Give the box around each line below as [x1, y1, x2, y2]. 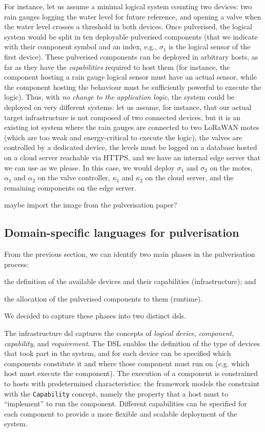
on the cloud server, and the [145, 172, 234, 183]
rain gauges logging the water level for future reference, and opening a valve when [4, 11, 261, 22]
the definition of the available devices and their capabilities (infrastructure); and [4, 276, 256, 287]
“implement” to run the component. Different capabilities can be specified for [4, 398, 247, 409]
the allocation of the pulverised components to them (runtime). [4, 293, 203, 304]
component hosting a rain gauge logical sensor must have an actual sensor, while [4, 71, 257, 82]
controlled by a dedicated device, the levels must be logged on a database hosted [4, 142, 257, 153]
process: [4, 258, 29, 269]
